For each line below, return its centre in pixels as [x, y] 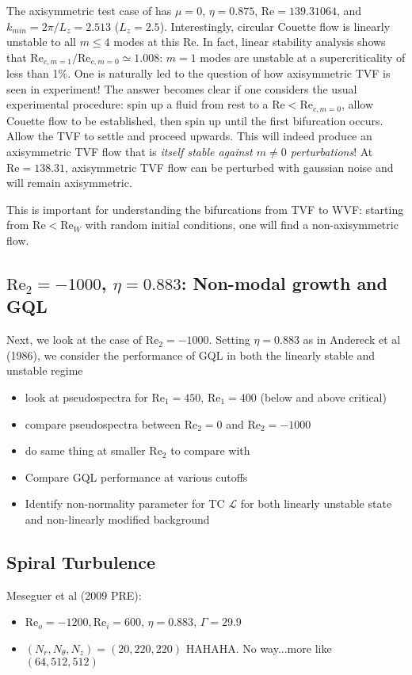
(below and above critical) [323, 397]
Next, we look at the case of [74, 339]
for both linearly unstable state [316, 503]
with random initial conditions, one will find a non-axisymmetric [242, 225]
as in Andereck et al [352, 339]
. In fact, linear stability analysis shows [291, 42]
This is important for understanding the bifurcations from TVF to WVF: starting [205, 209]
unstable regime [45, 370]
